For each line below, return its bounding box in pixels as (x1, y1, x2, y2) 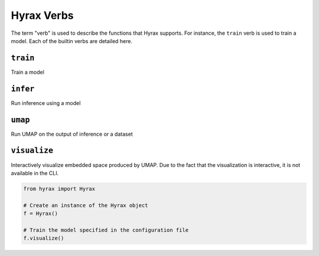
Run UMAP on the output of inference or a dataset (11, 130, 133, 137)
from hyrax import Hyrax (23, 185, 96, 192)
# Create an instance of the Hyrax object (23, 202, 148, 209)
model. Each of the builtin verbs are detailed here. (11, 37, 133, 44)
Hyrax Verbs (11, 9, 74, 22)
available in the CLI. (11, 169, 59, 176)
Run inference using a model (11, 99, 81, 106)
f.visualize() (23, 235, 64, 242)
